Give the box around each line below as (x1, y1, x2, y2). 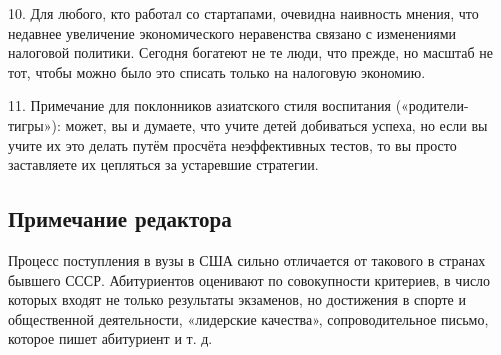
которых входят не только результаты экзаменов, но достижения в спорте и (8, 289, 466, 310)
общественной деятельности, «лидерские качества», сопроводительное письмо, (8, 308, 489, 329)
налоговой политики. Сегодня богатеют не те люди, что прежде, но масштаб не (8, 42, 493, 63)
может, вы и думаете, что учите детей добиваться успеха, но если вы (65, 114, 488, 135)
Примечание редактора (8, 203, 232, 234)
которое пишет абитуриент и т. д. (8, 328, 213, 349)
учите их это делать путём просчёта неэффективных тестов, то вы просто (8, 134, 457, 155)
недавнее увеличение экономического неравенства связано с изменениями (8, 22, 457, 43)
